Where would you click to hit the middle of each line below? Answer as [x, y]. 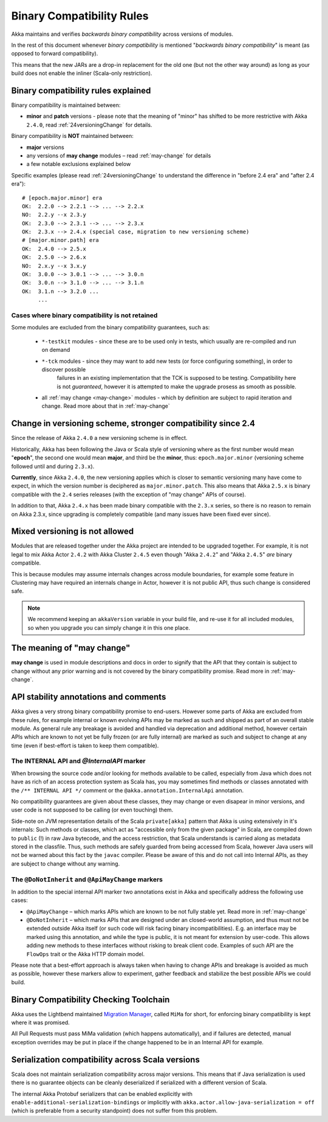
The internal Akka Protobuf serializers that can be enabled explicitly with [102, 1093]
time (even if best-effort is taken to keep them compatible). [85, 745]
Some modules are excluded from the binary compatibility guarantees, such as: [111, 328]
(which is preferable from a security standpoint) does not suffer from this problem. [114, 1111]
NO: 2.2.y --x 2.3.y [54, 215]
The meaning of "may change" [71, 648]
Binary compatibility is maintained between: [66, 105]
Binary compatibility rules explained [81, 90]
